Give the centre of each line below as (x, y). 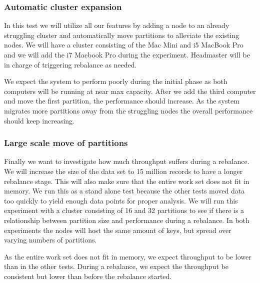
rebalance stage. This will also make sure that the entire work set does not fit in (127, 181)
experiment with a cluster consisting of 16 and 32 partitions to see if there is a (124, 210)
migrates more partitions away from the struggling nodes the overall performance (128, 110)
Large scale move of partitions (66, 143)
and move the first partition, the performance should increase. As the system (122, 101)
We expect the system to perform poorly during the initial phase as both (116, 81)
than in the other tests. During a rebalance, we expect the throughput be (116, 266)
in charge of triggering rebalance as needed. (70, 64)
